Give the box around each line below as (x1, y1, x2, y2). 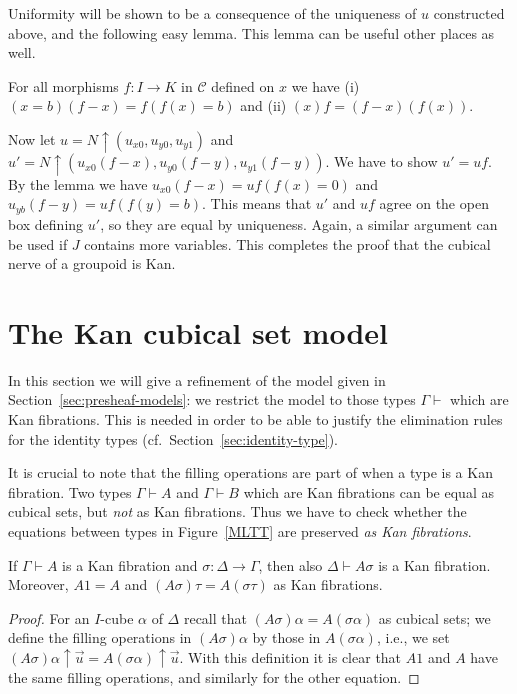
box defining (8, 213, 84, 234)
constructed (433, 3, 505, 23)
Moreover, (8, 574, 69, 595)
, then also (258, 554, 323, 575)
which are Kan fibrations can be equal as (243, 481, 494, 502)
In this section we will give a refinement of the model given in (8, 369, 386, 390)
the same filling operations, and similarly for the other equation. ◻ (8, 667, 420, 688)
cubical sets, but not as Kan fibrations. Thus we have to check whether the (8, 501, 467, 522)
